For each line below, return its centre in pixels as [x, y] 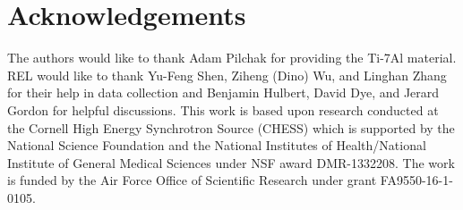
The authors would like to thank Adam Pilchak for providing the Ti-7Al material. [232, 58]
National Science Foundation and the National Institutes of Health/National [217, 145]
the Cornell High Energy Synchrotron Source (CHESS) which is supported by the [231, 127]
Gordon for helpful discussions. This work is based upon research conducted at [223, 109]
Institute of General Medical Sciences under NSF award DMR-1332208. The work [231, 162]
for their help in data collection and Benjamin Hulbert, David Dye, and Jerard [223, 92]
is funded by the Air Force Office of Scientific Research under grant [192, 180]
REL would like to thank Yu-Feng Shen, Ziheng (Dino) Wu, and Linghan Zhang [227, 75]
